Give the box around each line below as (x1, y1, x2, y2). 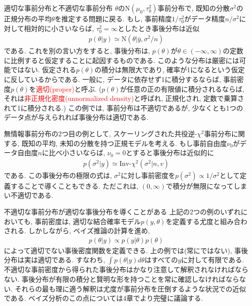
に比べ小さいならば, (42, 147, 105, 158)
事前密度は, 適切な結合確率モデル (34, 216, 141, 226)
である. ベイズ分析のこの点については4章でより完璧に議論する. (4, 293, 203, 303)
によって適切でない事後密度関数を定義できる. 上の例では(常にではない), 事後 (4, 245, 248, 255)
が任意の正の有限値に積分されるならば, (120, 83, 245, 94)
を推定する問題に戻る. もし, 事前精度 (54, 14, 172, 23)
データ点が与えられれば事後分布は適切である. (4, 112, 149, 122)
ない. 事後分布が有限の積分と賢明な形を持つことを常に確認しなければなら (4, 274, 239, 284)
